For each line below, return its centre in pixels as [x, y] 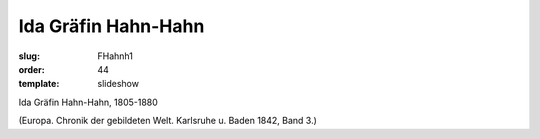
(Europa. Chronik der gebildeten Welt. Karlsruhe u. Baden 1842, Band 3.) [167, 121]
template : [39, 84]
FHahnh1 [115, 56]
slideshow [118, 84]
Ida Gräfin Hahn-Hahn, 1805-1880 [88, 102]
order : [31, 69]
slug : [29, 56]
